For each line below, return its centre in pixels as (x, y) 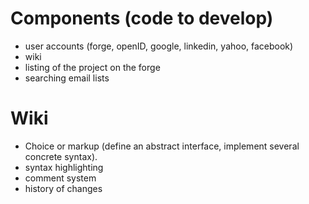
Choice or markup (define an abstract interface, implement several (162, 146)
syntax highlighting (64, 167)
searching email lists (67, 78)
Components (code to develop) (142, 18)
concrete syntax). (61, 156)
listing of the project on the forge (92, 67)
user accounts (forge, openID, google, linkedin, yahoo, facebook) (159, 46)
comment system (60, 178)
